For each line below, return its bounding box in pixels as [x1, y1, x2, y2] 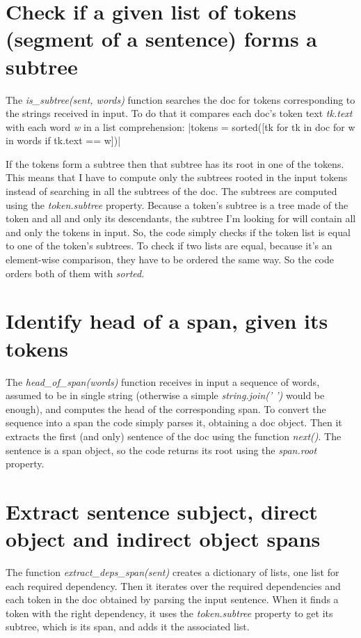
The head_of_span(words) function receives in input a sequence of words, [6, 374, 320, 389]
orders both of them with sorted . [6, 265, 145, 280]
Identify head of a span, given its [6, 306, 328, 335]
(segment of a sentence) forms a [6, 24, 317, 53]
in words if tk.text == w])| [6, 133, 121, 148]
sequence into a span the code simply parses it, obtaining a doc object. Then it [6, 415, 342, 430]
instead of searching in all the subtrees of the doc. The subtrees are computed [6, 184, 337, 199]
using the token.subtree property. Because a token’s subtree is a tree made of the [6, 197, 348, 212]
